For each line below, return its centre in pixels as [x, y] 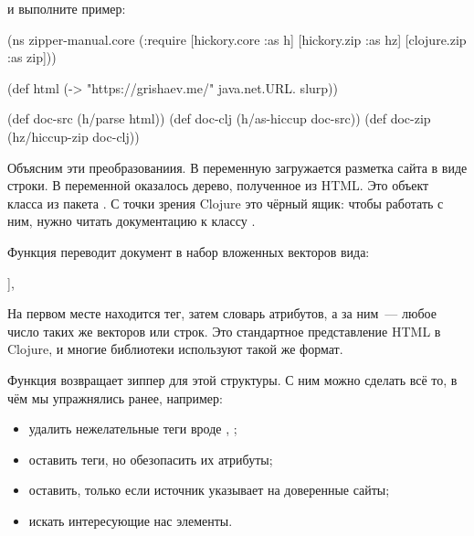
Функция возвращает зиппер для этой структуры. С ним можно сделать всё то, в [232, 379]
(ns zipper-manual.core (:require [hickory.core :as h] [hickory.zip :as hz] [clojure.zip [237, 39]
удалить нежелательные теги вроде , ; [133, 429]
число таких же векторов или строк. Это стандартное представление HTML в [224, 331]
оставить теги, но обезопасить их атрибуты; [151, 459]
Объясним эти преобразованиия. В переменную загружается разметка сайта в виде [237, 167]
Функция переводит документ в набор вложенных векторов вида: [189, 251]
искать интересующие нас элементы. [131, 520]
